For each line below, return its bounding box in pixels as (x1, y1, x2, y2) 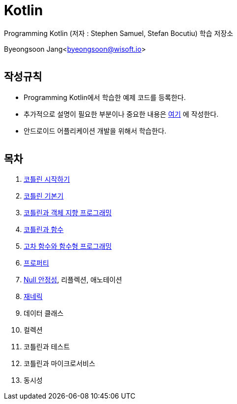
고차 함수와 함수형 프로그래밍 (24, 242, 112, 251)
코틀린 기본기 (24, 192, 64, 201)
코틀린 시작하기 (24, 175, 70, 184)
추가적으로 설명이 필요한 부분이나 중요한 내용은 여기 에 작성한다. (24, 109, 219, 118)
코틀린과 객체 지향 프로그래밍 (24, 208, 112, 217)
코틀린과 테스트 (24, 342, 70, 351)
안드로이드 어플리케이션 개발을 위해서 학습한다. (24, 126, 167, 135)
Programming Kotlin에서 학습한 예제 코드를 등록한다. (24, 93, 186, 101)
